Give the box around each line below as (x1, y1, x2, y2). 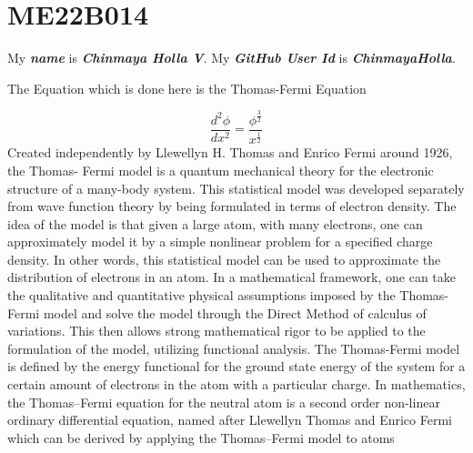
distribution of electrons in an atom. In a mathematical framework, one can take (7, 267, 457, 287)
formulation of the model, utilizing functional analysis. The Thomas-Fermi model (7, 338, 460, 357)
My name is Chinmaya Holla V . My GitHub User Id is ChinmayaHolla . (7, 48, 456, 67)
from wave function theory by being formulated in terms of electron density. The (7, 196, 457, 216)
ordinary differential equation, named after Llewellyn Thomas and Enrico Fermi (7, 410, 452, 429)
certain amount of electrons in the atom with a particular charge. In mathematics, (7, 375, 466, 394)
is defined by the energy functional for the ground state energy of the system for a (7, 357, 466, 376)
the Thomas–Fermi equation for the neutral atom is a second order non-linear (7, 392, 440, 411)
